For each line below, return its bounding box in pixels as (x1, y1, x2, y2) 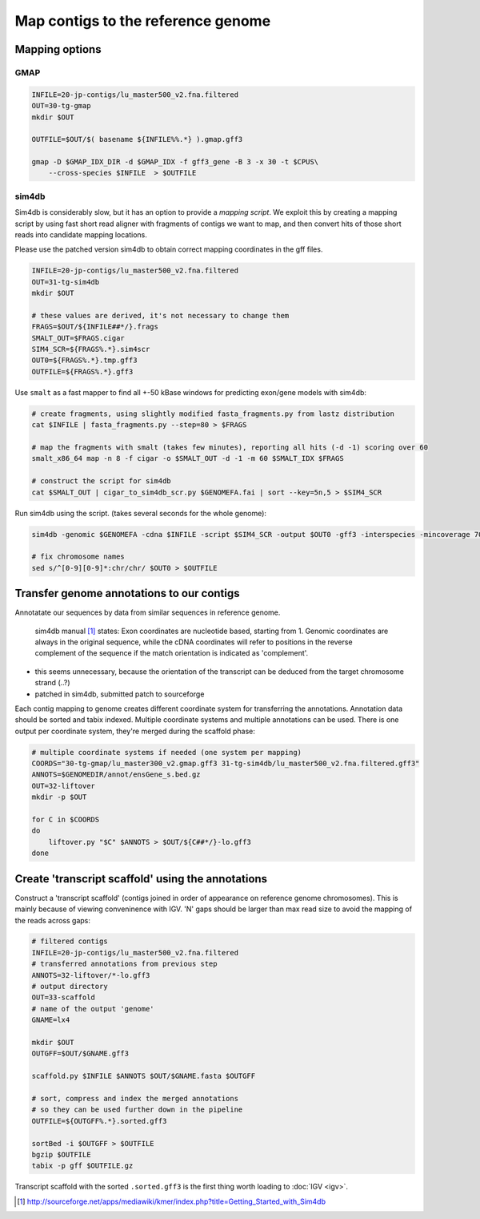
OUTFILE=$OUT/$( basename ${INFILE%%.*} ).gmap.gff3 (31, 135, 243, 144)
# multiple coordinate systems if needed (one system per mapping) (31, 748, 302, 757)
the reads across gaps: (14, 915, 91, 925)
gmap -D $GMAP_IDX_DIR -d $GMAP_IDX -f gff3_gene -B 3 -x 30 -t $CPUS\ (31, 157, 319, 167)
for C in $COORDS (31, 815, 100, 825)
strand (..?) (34, 678, 71, 688)
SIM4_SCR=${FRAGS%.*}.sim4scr (31, 345, 150, 354)
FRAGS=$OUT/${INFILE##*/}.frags (31, 322, 159, 332)
